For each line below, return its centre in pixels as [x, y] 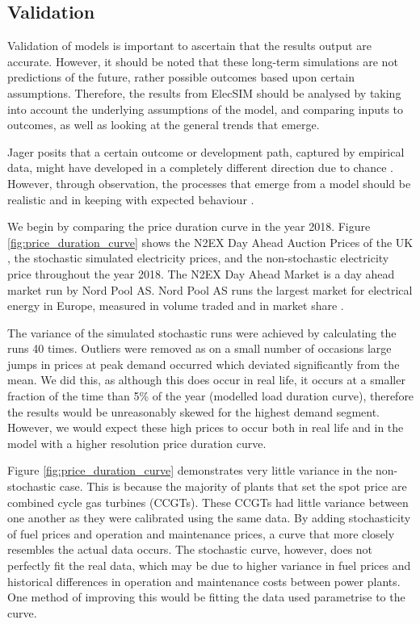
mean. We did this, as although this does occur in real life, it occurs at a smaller [206, 380]
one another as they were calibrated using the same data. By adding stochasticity [209, 518]
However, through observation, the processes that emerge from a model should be [209, 183]
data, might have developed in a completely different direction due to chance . [201, 168]
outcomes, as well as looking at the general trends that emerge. [164, 125]
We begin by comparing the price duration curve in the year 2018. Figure [189, 226]
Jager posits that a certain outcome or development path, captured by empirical [206, 151]
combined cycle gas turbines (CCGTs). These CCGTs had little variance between [208, 502]
